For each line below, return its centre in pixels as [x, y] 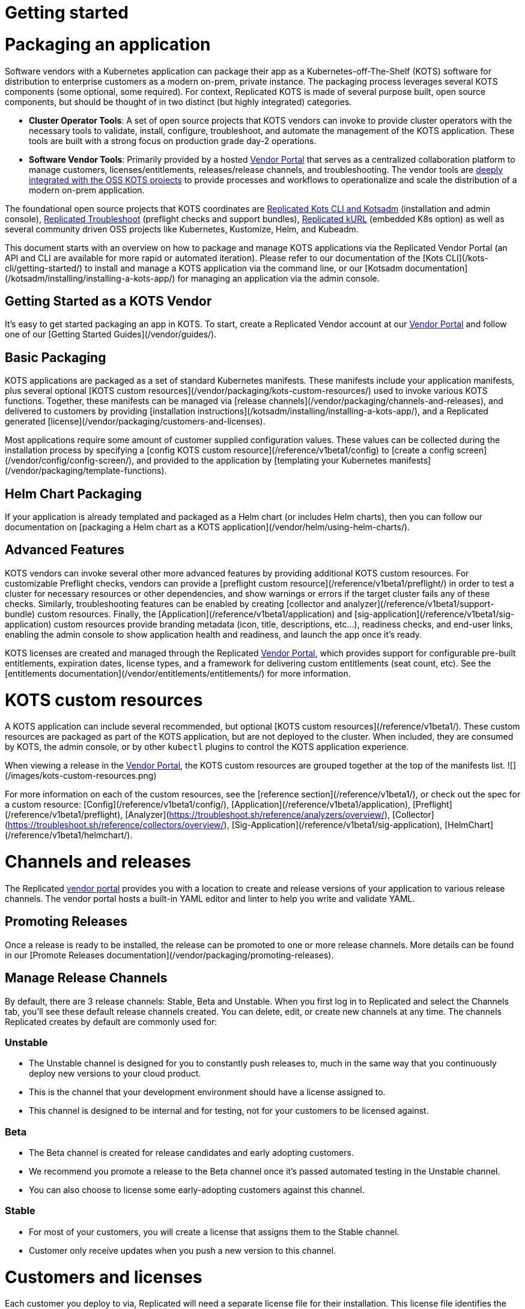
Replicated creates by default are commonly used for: [111, 1021]
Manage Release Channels [86, 978]
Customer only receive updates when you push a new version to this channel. [183, 1250]
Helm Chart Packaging [74, 494]
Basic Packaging [56, 357]
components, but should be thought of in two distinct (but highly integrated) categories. [178, 101]
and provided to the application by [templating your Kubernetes [262, 461]
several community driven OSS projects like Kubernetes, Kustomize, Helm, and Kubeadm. [182, 229]
